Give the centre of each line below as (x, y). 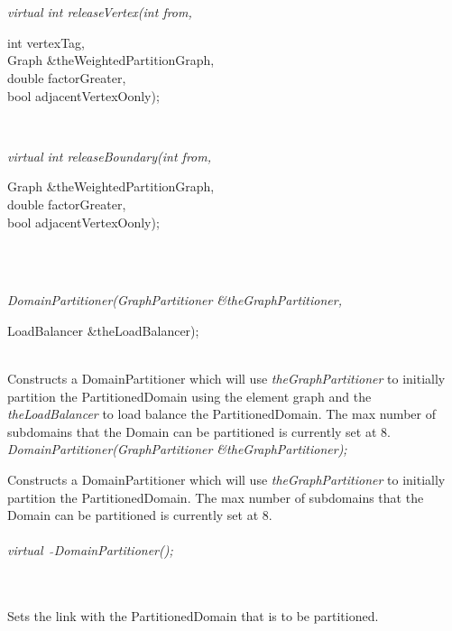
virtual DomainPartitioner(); (90, 550)
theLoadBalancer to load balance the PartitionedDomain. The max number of (221, 414)
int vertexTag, (46, 42)
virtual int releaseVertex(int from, (100, 12)
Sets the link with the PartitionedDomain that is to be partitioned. (193, 616)
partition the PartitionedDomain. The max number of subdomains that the (216, 497)
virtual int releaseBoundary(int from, (110, 156)
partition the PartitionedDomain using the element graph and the (189, 396)
